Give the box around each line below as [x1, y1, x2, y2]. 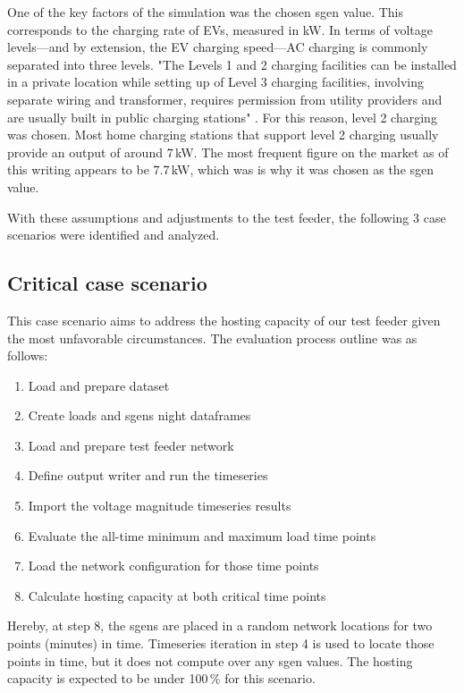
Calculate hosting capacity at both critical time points [28, 586, 326, 604]
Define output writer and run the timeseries [28, 466, 268, 485]
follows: [7, 346, 48, 365]
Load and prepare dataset [28, 376, 170, 394]
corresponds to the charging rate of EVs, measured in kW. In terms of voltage [7, 20, 434, 38]
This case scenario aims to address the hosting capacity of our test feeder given [7, 310, 441, 329]
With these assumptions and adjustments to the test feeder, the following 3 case [7, 207, 446, 226]
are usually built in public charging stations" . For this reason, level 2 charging [7, 107, 437, 126]
